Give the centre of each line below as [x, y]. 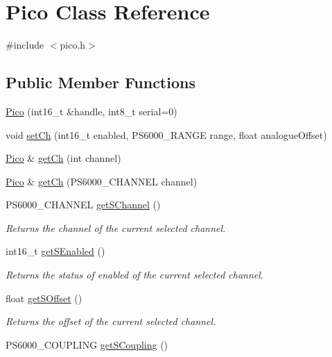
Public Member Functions [101, 82]
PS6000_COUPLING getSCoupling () [87, 344]
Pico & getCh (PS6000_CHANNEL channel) [102, 181]
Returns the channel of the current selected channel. [116, 227]
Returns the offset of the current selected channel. [111, 321]
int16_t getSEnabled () [55, 251]
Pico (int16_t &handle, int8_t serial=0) [91, 111]
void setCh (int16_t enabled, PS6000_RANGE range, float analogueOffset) [166, 134]
